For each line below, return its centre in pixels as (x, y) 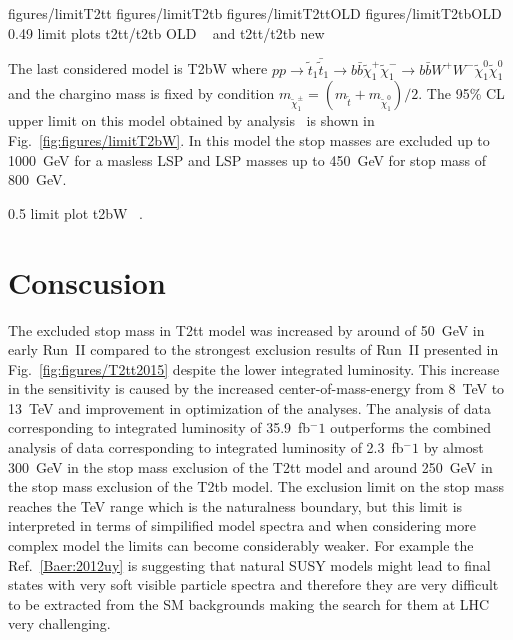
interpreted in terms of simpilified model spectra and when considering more (242, 525)
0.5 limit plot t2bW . (75, 212)
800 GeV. (37, 179)
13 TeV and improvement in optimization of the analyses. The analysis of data (249, 407)
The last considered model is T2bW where (138, 68)
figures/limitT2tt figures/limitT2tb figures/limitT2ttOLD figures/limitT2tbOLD (255, 13)
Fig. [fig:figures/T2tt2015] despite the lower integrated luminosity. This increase (254, 368)
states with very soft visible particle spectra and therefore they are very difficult (253, 584)
